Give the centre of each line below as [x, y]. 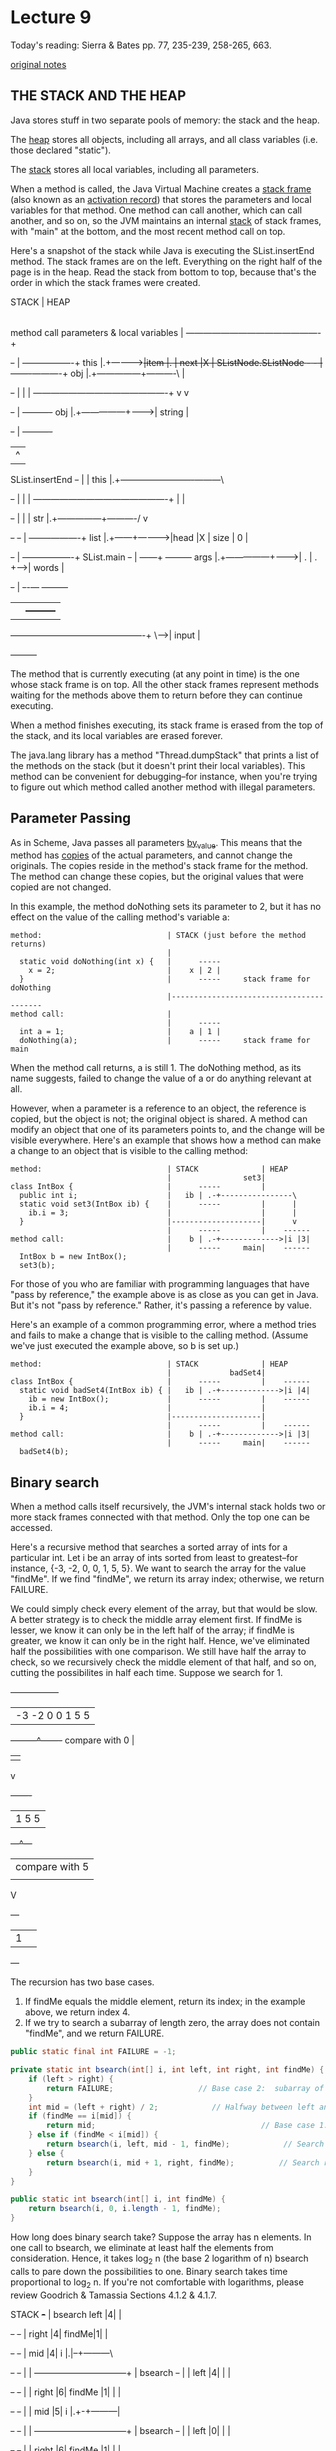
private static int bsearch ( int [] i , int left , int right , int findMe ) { [167, 2070]
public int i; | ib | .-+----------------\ [158, 1196]
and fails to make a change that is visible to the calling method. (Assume [159, 1335]
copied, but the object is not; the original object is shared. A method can [159, 1119]
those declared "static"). [61, 150]
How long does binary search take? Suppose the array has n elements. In [161, 2237]
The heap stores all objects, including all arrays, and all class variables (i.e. [164, 139]
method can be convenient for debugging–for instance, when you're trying [164, 776]
